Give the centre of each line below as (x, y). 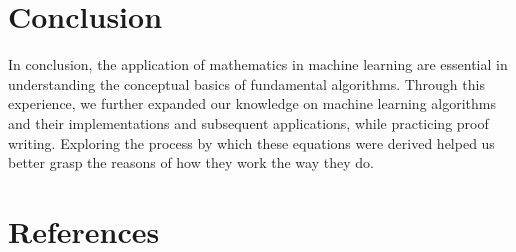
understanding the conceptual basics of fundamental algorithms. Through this (246, 83)
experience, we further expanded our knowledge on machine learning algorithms (252, 103)
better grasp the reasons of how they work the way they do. (191, 162)
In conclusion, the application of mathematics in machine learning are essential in (258, 64)
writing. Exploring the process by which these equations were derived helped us (251, 142)
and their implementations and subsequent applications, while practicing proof (248, 122)
